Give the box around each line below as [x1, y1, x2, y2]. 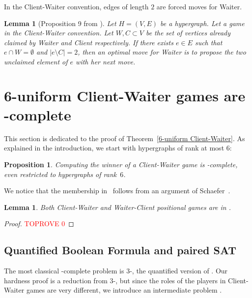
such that [195, 37, 223, 47]
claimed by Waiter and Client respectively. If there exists [4, 37, 173, 47]
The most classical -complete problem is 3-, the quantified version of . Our [4, 266, 228, 276]
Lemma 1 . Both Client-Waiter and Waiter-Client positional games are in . [4, 202, 231, 212]
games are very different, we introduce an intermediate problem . [26, 285, 222, 295]
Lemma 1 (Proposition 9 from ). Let [4, 18, 116, 28]
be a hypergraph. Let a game [160, 18, 245, 28]
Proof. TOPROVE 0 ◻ [4, 218, 74, 229]
